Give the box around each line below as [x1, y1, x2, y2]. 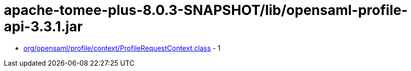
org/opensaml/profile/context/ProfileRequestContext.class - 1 [23, 43, 221, 52]
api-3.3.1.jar [4, 18, 83, 35]
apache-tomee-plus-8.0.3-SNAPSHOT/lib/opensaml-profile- [4, 2, 408, 18]
